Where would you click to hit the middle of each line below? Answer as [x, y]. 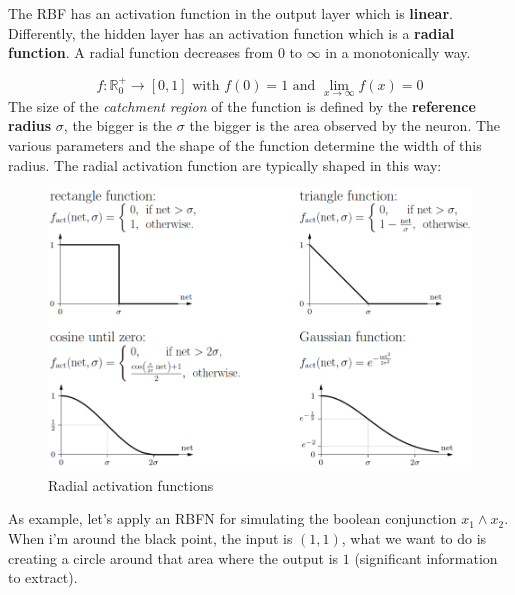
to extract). [43, 577]
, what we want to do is [414, 538]
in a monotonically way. [398, 52]
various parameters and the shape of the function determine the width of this [245, 145]
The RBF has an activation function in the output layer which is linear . [230, 13]
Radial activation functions [131, 484]
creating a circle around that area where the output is [173, 557]
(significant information [426, 557]
